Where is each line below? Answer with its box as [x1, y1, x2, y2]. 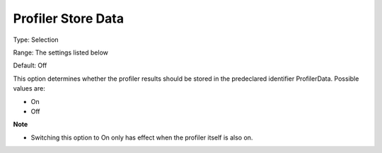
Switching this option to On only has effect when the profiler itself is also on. [30, 133, 253, 142]
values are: [13, 84, 45, 93]
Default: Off [13, 61, 47, 70]
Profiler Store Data [13, 11, 124, 26]
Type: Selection [13, 35, 59, 44]
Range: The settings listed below [13, 48, 109, 57]
